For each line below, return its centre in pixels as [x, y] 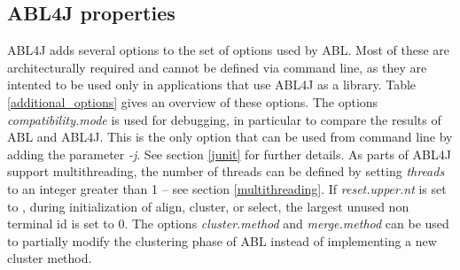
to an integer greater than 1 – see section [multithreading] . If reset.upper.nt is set [227, 188]
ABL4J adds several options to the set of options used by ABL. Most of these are [228, 50]
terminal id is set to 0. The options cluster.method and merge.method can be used [228, 224]
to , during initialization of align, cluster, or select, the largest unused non [208, 206]
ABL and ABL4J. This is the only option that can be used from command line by [230, 137]
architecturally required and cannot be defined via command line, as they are [217, 67]
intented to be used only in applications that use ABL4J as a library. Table [212, 85]
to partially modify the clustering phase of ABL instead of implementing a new [222, 240]
